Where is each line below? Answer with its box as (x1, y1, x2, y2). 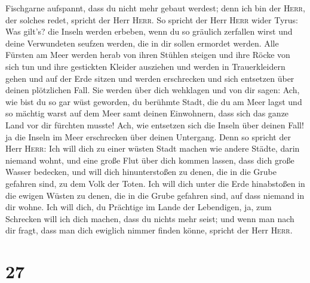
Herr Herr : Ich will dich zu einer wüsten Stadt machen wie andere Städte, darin (5, 142, 300, 155)
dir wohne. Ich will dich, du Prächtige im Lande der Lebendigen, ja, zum (5, 201, 272, 213)
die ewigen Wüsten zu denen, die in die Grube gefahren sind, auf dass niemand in (5, 189, 305, 201)
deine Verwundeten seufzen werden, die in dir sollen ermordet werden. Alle (5, 36, 279, 49)
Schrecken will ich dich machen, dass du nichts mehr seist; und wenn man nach (5, 212, 294, 224)
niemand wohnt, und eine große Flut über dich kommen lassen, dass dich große (5, 153, 294, 166)
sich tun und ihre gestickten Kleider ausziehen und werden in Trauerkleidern (5, 60, 286, 72)
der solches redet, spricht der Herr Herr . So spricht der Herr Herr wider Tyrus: (5, 13, 298, 26)
